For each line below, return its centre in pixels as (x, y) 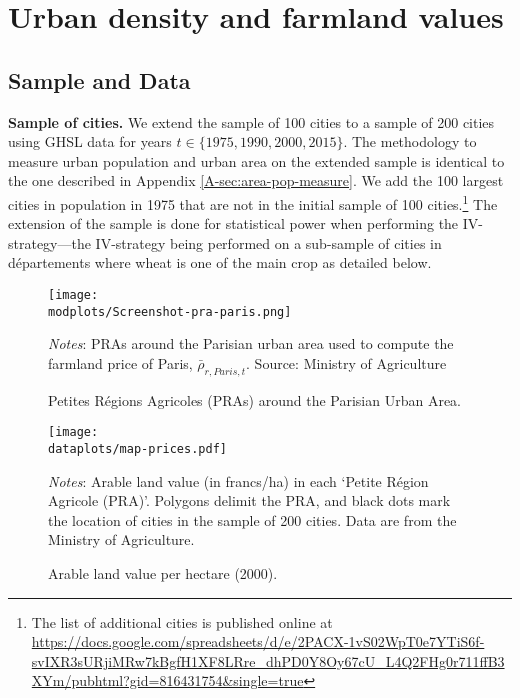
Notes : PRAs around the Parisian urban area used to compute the (251, 343)
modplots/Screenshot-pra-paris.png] (170, 311)
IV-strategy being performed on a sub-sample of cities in (268, 242)
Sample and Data (99, 79)
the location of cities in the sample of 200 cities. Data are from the (252, 519)
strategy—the (49, 242)
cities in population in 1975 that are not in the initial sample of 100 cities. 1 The (253, 202)
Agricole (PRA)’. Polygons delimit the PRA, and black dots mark (249, 500)
